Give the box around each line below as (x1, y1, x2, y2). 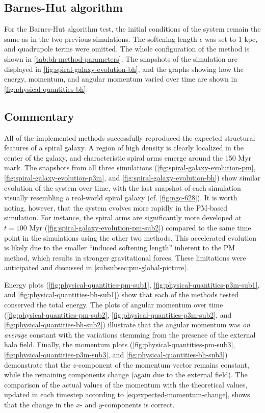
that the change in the (4, 399, 74, 409)
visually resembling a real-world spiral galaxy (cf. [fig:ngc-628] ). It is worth (4, 192, 237, 203)
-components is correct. (102, 399, 175, 409)
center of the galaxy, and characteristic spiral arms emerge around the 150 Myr (4, 152, 252, 163)
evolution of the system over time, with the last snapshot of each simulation (4, 182, 241, 193)
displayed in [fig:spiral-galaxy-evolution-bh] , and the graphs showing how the (4, 63, 244, 74)
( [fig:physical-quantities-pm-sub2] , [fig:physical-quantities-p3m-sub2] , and (4, 309, 232, 320)
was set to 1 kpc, (204, 33, 258, 44)
